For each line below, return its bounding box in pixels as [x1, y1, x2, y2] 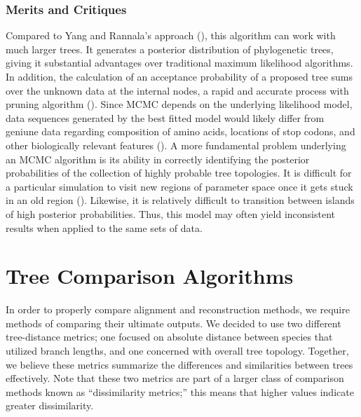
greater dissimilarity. [6, 398, 94, 413]
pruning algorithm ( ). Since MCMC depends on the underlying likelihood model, [6, 97, 353, 111]
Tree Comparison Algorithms [6, 261, 294, 290]
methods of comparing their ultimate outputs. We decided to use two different [6, 315, 341, 330]
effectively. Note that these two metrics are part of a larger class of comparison [6, 371, 344, 385]
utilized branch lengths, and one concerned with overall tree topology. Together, [6, 343, 349, 358]
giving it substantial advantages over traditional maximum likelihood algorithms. [6, 55, 353, 70]
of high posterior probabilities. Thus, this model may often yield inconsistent [6, 206, 336, 221]
